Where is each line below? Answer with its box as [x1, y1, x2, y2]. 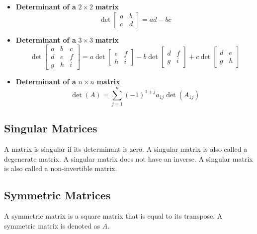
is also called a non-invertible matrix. [4, 163, 117, 174]
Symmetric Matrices [4, 187, 111, 203]
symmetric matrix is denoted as [4, 220, 100, 231]
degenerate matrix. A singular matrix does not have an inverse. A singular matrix [4, 153, 253, 164]
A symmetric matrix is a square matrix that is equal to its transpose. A [4, 211, 223, 221]
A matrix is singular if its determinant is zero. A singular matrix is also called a [4, 144, 248, 154]
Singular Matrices [4, 120, 97, 136]
